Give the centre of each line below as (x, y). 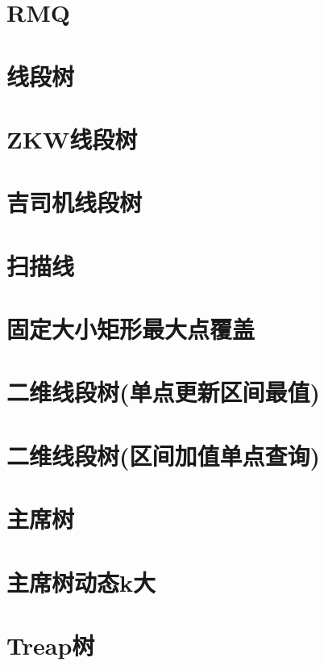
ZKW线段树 (72, 138)
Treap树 (51, 645)
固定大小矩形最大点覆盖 (131, 329)
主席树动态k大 (81, 582)
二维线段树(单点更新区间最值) (164, 392)
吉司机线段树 (75, 202)
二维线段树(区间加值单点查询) (164, 455)
